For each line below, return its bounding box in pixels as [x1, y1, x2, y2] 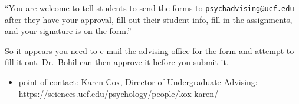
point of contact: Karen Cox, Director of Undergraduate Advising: [18, 76, 258, 88]
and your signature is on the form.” [5, 25, 132, 37]
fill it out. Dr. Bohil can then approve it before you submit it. [5, 56, 229, 68]
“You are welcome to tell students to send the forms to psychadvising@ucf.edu [5, 2, 294, 14]
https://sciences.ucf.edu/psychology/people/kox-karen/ [18, 87, 219, 99]
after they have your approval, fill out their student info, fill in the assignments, [5, 13, 293, 25]
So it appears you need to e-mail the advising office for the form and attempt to [5, 44, 294, 56]
